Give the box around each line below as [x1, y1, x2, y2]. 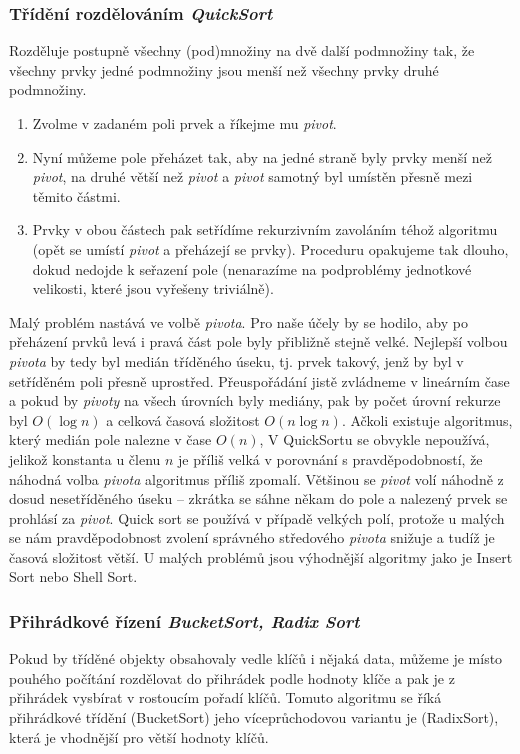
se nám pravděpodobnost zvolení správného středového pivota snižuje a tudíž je [9, 527, 495, 548]
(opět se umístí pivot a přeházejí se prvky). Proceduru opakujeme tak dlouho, [32, 238, 509, 259]
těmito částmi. [32, 185, 121, 206]
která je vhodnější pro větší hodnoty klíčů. [9, 726, 269, 747]
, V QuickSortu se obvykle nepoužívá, [259, 429, 490, 450]
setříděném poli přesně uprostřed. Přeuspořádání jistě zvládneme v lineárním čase [9, 370, 510, 391]
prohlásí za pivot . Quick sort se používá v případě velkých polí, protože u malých [9, 507, 505, 528]
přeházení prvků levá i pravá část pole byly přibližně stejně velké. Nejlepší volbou [9, 331, 508, 352]
